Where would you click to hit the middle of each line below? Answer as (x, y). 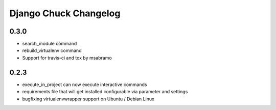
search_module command (50, 44)
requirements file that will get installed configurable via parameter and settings (105, 92)
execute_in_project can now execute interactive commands (85, 85)
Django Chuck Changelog (65, 13)
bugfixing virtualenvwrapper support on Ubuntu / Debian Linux (88, 99)
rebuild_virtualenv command (52, 50)
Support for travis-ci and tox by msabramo (67, 58)
